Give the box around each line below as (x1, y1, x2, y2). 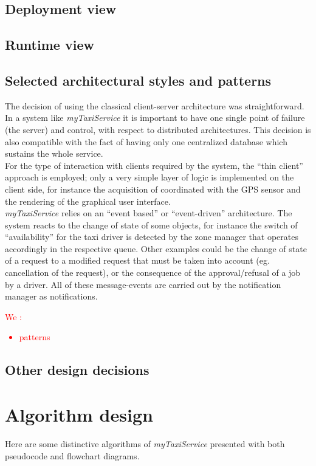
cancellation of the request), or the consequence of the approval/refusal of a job (5, 266, 301, 279)
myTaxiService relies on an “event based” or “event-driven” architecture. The (5, 207, 292, 219)
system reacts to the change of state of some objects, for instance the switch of (5, 218, 298, 231)
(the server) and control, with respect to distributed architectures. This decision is (5, 123, 311, 135)
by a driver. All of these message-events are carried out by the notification (5, 278, 281, 290)
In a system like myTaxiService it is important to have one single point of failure (5, 111, 305, 124)
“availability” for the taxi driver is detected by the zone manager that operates (5, 230, 298, 243)
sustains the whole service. (5, 147, 103, 160)
